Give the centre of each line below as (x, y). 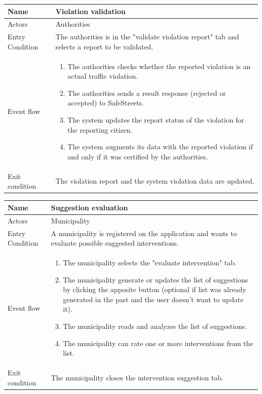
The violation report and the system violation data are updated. (155, 181)
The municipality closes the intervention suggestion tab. (137, 377)
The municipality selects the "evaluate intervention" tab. (150, 262)
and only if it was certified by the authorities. (138, 156)
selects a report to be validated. (104, 46)
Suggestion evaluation (89, 207)
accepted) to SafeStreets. (106, 103)
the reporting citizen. (100, 129)
